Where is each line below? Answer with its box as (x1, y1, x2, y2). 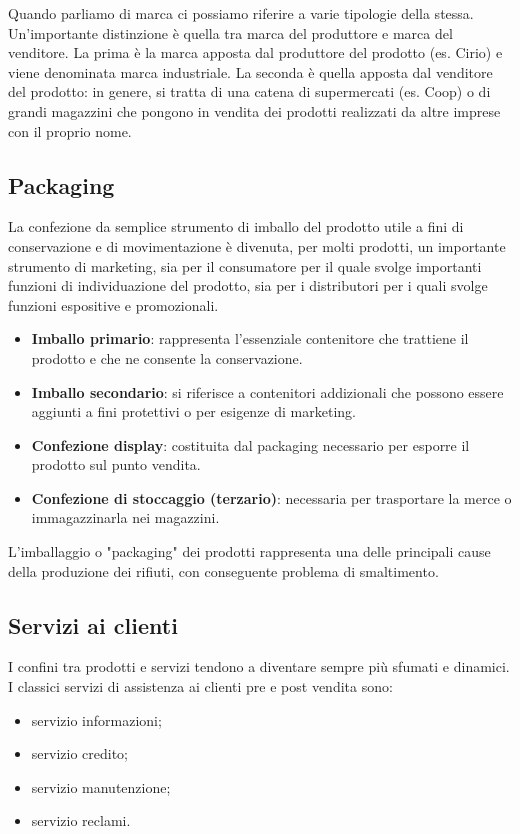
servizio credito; (31, 743, 129, 764)
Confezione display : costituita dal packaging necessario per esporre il (31, 434, 470, 455)
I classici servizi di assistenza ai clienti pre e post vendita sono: (8, 676, 393, 697)
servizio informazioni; (31, 709, 162, 730)
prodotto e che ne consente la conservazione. (31, 347, 303, 368)
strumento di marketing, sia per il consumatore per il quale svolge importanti (8, 255, 482, 276)
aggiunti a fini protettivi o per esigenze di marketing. (31, 401, 356, 422)
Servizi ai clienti (8, 609, 178, 640)
